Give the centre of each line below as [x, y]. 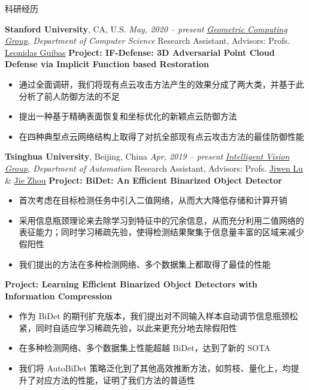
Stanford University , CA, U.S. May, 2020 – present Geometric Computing [146, 28]
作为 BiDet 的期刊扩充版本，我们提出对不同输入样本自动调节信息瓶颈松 [158, 316]
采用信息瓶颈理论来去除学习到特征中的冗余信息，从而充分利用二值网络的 [161, 220]
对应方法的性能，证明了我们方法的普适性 [115, 379]
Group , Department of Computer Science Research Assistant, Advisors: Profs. [148, 40]
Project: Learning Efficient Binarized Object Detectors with [131, 284]
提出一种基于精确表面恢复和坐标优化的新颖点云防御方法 [128, 116]
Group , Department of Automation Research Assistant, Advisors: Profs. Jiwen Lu [154, 168]
